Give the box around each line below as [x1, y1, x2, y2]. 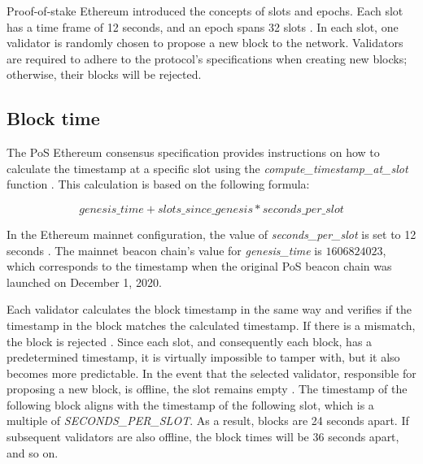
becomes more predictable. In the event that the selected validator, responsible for [7, 364, 416, 381]
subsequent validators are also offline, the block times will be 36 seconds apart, [7, 428, 399, 445]
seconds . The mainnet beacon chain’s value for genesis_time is [7, 241, 322, 258]
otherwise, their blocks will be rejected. [7, 66, 202, 83]
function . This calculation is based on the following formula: [7, 176, 310, 193]
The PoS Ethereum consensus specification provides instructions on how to [7, 144, 380, 161]
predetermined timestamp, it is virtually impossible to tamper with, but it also [7, 349, 400, 366]
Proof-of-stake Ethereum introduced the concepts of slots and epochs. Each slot [7, 2, 403, 19]
